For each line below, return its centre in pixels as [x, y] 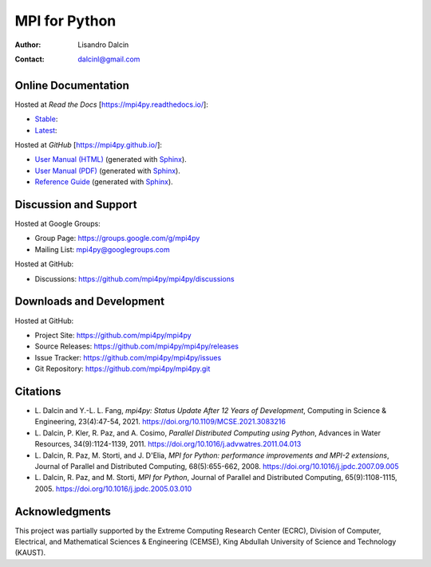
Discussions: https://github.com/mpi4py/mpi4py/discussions [134, 278]
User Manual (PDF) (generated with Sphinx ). [108, 171]
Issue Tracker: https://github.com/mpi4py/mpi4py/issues [128, 357]
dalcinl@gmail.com [109, 59]
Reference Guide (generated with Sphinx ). [104, 182]
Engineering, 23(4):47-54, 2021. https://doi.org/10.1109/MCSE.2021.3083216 [160, 422]
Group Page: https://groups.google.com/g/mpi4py [117, 238]
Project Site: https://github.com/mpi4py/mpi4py [113, 335]
